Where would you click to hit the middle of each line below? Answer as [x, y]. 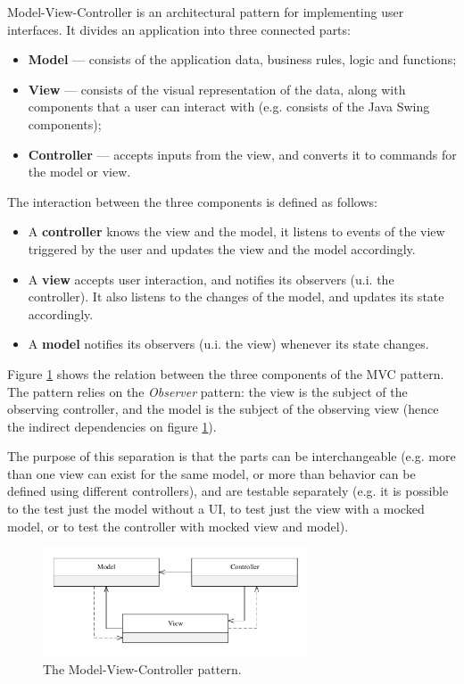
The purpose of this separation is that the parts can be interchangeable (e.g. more [232, 456]
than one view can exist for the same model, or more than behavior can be [211, 473]
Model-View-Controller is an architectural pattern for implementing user [206, 12]
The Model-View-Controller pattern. [142, 668]
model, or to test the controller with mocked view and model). [178, 526]
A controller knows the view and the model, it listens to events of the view [236, 231]
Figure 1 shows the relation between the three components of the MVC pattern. [226, 373]
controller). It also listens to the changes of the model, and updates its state [236, 297]
